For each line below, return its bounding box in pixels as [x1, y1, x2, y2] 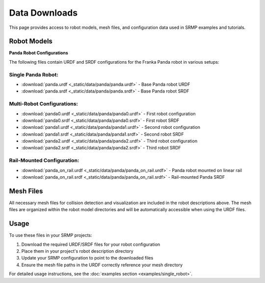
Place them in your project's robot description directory [21, 248, 133, 254]
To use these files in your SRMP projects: [9, 233, 93, 238]
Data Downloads [9, 7, 78, 18]
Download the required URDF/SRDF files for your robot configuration [21, 241, 160, 247]
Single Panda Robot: [9, 71, 58, 78]
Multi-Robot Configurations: [9, 100, 79, 107]
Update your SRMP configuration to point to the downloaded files [21, 255, 154, 261]
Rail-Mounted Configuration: [9, 157, 79, 164]
